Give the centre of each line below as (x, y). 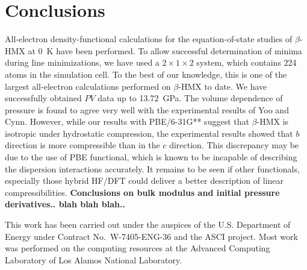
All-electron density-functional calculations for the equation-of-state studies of (149, 39)
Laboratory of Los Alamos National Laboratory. (94, 259)
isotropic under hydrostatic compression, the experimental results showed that (149, 133)
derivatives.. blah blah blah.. (65, 204)
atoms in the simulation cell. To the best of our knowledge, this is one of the (146, 74)
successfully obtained (43, 98)
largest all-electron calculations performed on (88, 86)
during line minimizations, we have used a (82, 62)
